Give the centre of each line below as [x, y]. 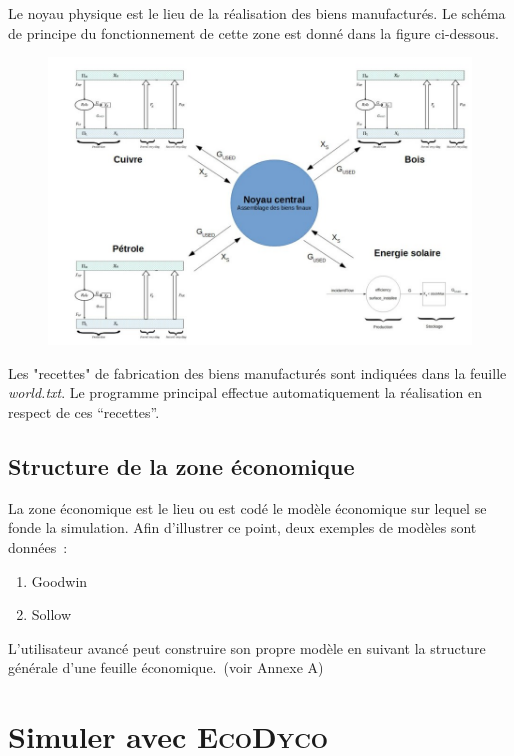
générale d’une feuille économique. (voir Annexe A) [166, 667]
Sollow [51, 614]
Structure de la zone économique [181, 465]
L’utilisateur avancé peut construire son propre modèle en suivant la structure [247, 647]
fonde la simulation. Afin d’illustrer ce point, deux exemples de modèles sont [242, 527]
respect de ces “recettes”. [84, 411]
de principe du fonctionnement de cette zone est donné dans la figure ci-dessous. [253, 32]
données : [38, 546]
